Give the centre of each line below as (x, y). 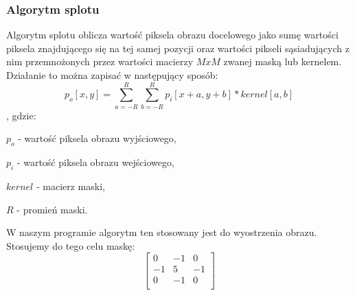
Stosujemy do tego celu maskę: (71, 245)
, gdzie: (21, 115)
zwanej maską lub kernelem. (283, 61)
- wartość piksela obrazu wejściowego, (95, 162)
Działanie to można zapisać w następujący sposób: (112, 75)
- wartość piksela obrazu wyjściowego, (97, 138)
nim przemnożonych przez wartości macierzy (100, 61)
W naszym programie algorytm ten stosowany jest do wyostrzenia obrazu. (162, 232)
